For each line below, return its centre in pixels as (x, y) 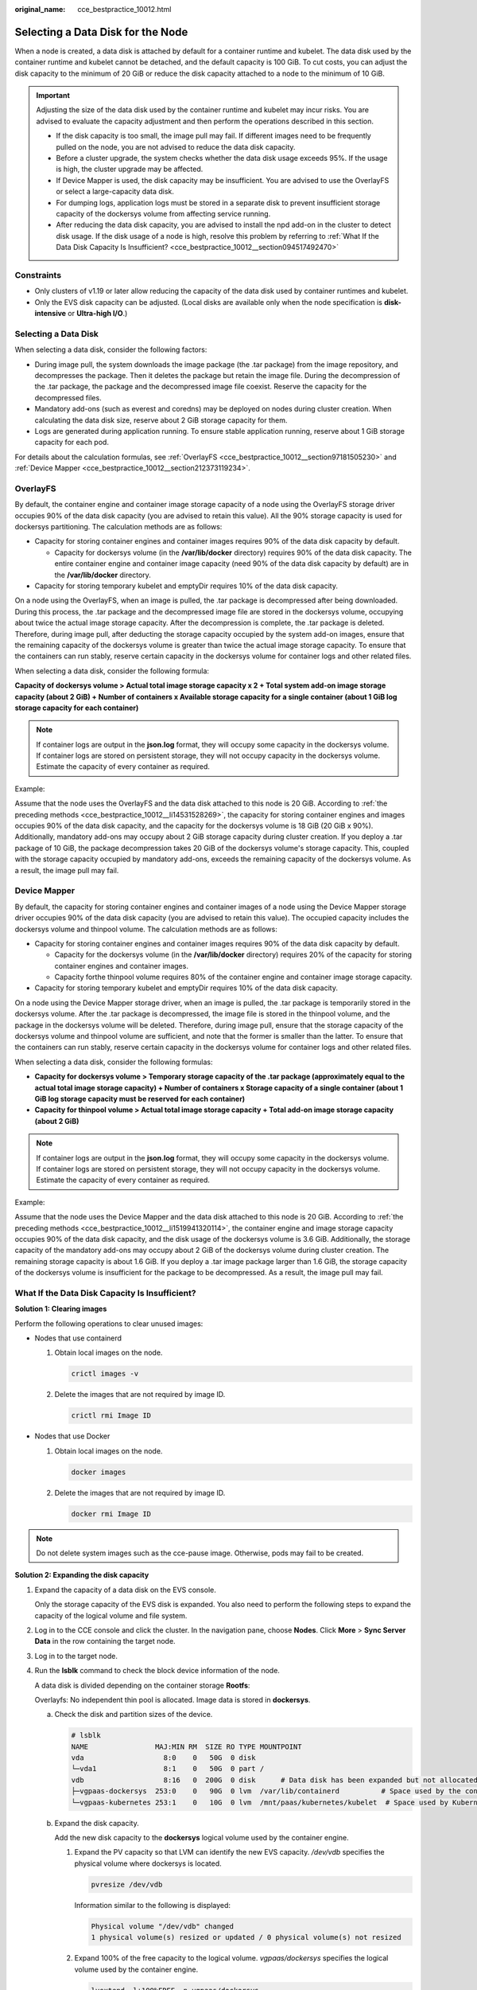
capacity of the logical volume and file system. (111, 1615)
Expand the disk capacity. (97, 1823)
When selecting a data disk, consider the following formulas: (114, 1062)
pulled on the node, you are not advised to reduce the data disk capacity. (176, 146)
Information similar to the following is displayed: (152, 1905)
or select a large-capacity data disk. (115, 192)
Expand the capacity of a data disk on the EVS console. (125, 1590)
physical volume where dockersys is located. (148, 1863)
